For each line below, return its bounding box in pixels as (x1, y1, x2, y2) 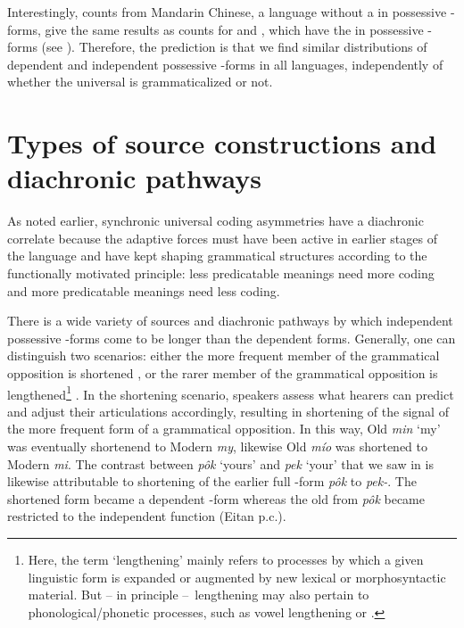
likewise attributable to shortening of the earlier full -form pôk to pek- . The (7, 472, 417, 491)
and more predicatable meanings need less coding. (7, 281, 280, 300)
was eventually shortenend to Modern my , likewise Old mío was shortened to (7, 437, 428, 456)
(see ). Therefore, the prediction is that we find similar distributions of (41, 37, 427, 56)
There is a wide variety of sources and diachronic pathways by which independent (7, 311, 453, 330)
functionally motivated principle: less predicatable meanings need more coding (7, 264, 435, 283)
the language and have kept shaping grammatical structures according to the (7, 246, 427, 265)
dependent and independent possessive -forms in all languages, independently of (7, 54, 443, 73)
